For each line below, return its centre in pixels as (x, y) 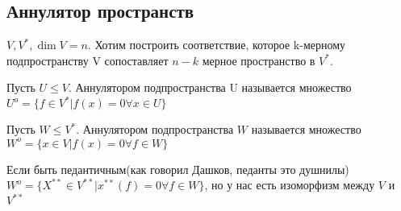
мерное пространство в (259, 60)
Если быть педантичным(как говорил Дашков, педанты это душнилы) (178, 169)
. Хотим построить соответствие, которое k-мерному (217, 45)
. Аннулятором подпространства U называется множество (210, 87)
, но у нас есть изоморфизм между (290, 185)
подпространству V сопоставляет (88, 60)
